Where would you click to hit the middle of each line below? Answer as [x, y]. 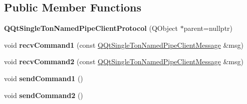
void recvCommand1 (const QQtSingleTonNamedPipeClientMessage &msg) [124, 45]
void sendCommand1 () [44, 78]
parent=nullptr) [208, 28]
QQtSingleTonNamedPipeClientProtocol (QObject [91, 28]
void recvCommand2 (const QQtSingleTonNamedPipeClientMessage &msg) [124, 61]
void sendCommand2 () [44, 95]
